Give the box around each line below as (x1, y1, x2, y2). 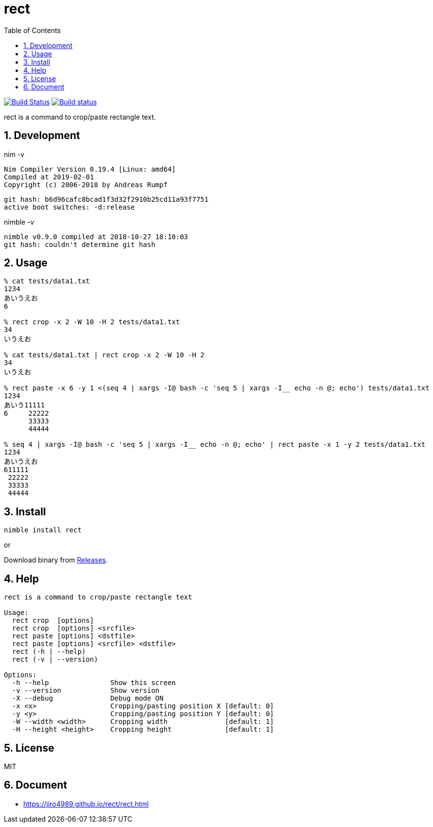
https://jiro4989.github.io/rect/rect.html (23, 799, 149, 808)
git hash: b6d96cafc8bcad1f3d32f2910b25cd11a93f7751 (4, 195, 209, 203)
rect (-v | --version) (12, 655, 98, 664)
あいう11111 (4, 401, 45, 409)
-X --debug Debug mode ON (12, 694, 164, 703)
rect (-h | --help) (12, 648, 86, 656)
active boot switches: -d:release (4, 203, 135, 211)
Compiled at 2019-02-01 (4, 173, 94, 181)
